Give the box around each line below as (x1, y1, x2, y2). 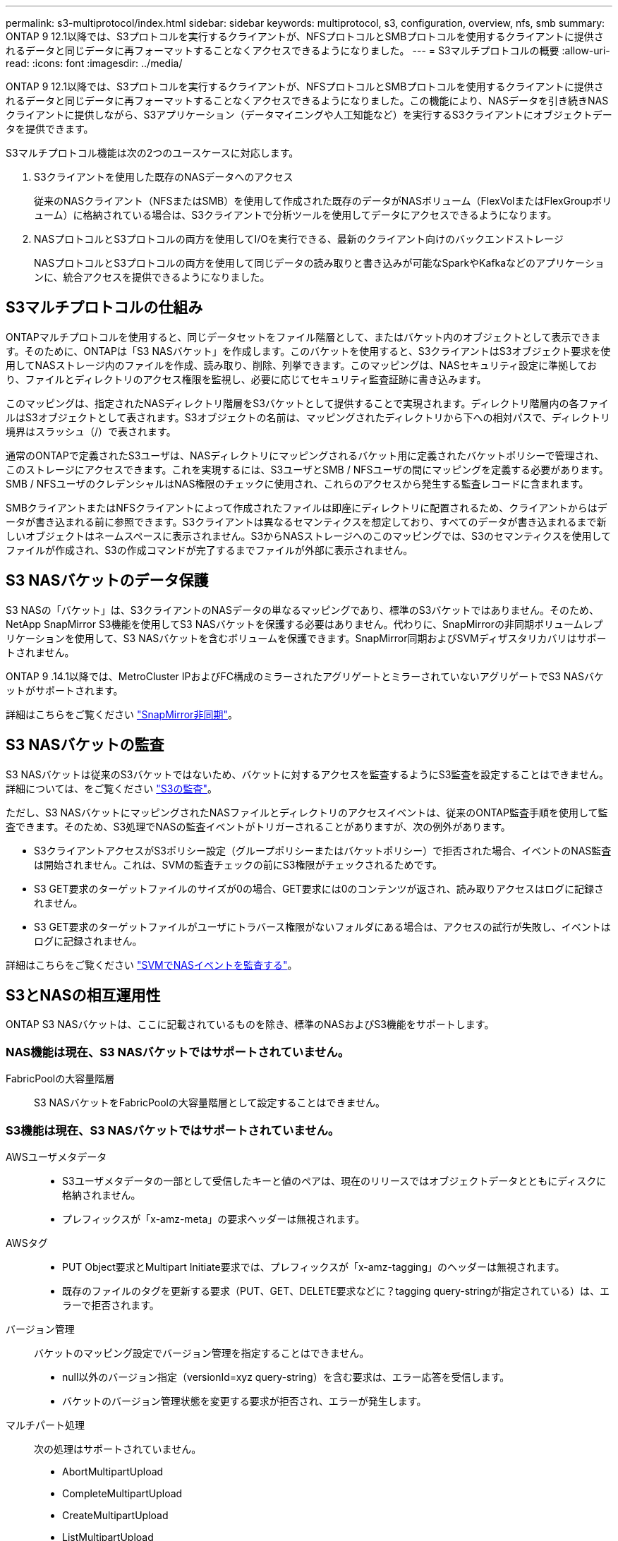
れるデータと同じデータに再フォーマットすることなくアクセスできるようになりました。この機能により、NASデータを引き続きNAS (6, 95, 609, 107)
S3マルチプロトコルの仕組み (6, 298, 203, 317)
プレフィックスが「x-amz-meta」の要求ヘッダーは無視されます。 (62, 1212, 365, 1225)
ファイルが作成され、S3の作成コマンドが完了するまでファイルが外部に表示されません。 (6, 543, 413, 556)
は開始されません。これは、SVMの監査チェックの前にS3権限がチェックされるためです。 (34, 858, 443, 871)
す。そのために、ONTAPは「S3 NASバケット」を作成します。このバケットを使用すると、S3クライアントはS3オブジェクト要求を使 (6, 344, 611, 357)
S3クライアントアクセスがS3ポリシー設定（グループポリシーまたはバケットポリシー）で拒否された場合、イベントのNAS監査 (34, 844, 612, 857)
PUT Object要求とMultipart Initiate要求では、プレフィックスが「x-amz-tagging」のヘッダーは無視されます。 (62, 1260, 565, 1273)
